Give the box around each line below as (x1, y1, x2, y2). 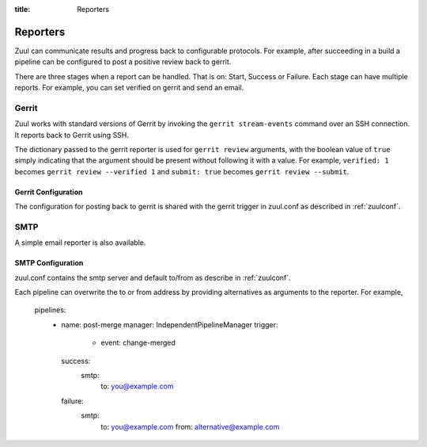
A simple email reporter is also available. (14, 238, 146, 247)
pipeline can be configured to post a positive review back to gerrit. (14, 57, 232, 67)
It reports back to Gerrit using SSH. (14, 130, 130, 139)
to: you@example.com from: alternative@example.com (100, 422, 280, 431)
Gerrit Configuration (14, 187, 83, 197)
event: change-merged (100, 338, 176, 348)
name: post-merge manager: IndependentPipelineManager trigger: (61, 319, 278, 329)
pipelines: (34, 305, 66, 315)
